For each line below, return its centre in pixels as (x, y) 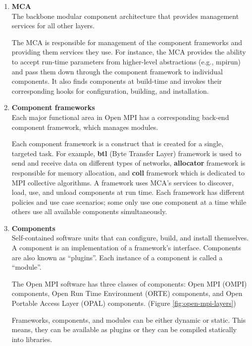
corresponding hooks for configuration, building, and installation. (110, 90)
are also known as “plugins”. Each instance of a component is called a (117, 257)
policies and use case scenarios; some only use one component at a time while (129, 202)
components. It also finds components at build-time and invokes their (117, 81)
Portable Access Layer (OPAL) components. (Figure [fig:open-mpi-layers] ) (124, 303)
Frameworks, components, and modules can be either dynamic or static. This (129, 319)
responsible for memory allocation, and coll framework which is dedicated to (128, 172)
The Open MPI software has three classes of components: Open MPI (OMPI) (129, 283)
